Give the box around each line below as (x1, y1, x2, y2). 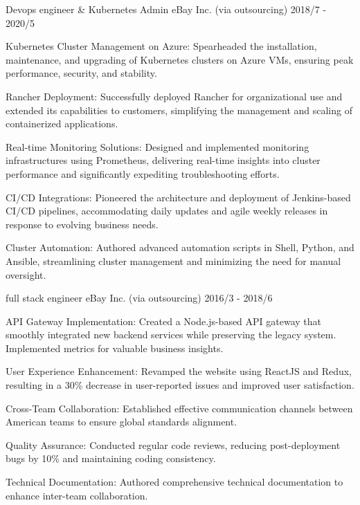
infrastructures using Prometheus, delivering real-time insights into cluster (6, 153, 321, 167)
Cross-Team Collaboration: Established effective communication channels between (6, 401, 353, 415)
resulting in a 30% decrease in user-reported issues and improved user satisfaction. (6, 378, 354, 392)
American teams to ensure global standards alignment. (6, 414, 237, 429)
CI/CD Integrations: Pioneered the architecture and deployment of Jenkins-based (6, 190, 351, 204)
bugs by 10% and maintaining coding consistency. (6, 451, 216, 466)
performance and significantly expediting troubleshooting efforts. (6, 166, 280, 181)
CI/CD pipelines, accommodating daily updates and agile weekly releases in (6, 203, 328, 218)
